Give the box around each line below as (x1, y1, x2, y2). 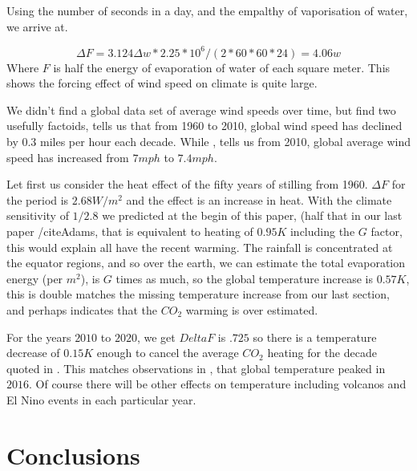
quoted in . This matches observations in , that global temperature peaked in (6, 359, 386, 376)
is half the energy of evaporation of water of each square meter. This (53, 59, 391, 75)
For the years (6, 328, 71, 345)
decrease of (6, 344, 60, 361)
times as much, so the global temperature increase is (115, 270, 373, 286)
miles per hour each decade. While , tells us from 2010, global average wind (40, 133, 411, 150)
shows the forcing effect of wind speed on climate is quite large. (6, 75, 318, 91)
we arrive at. (6, 18, 68, 35)
